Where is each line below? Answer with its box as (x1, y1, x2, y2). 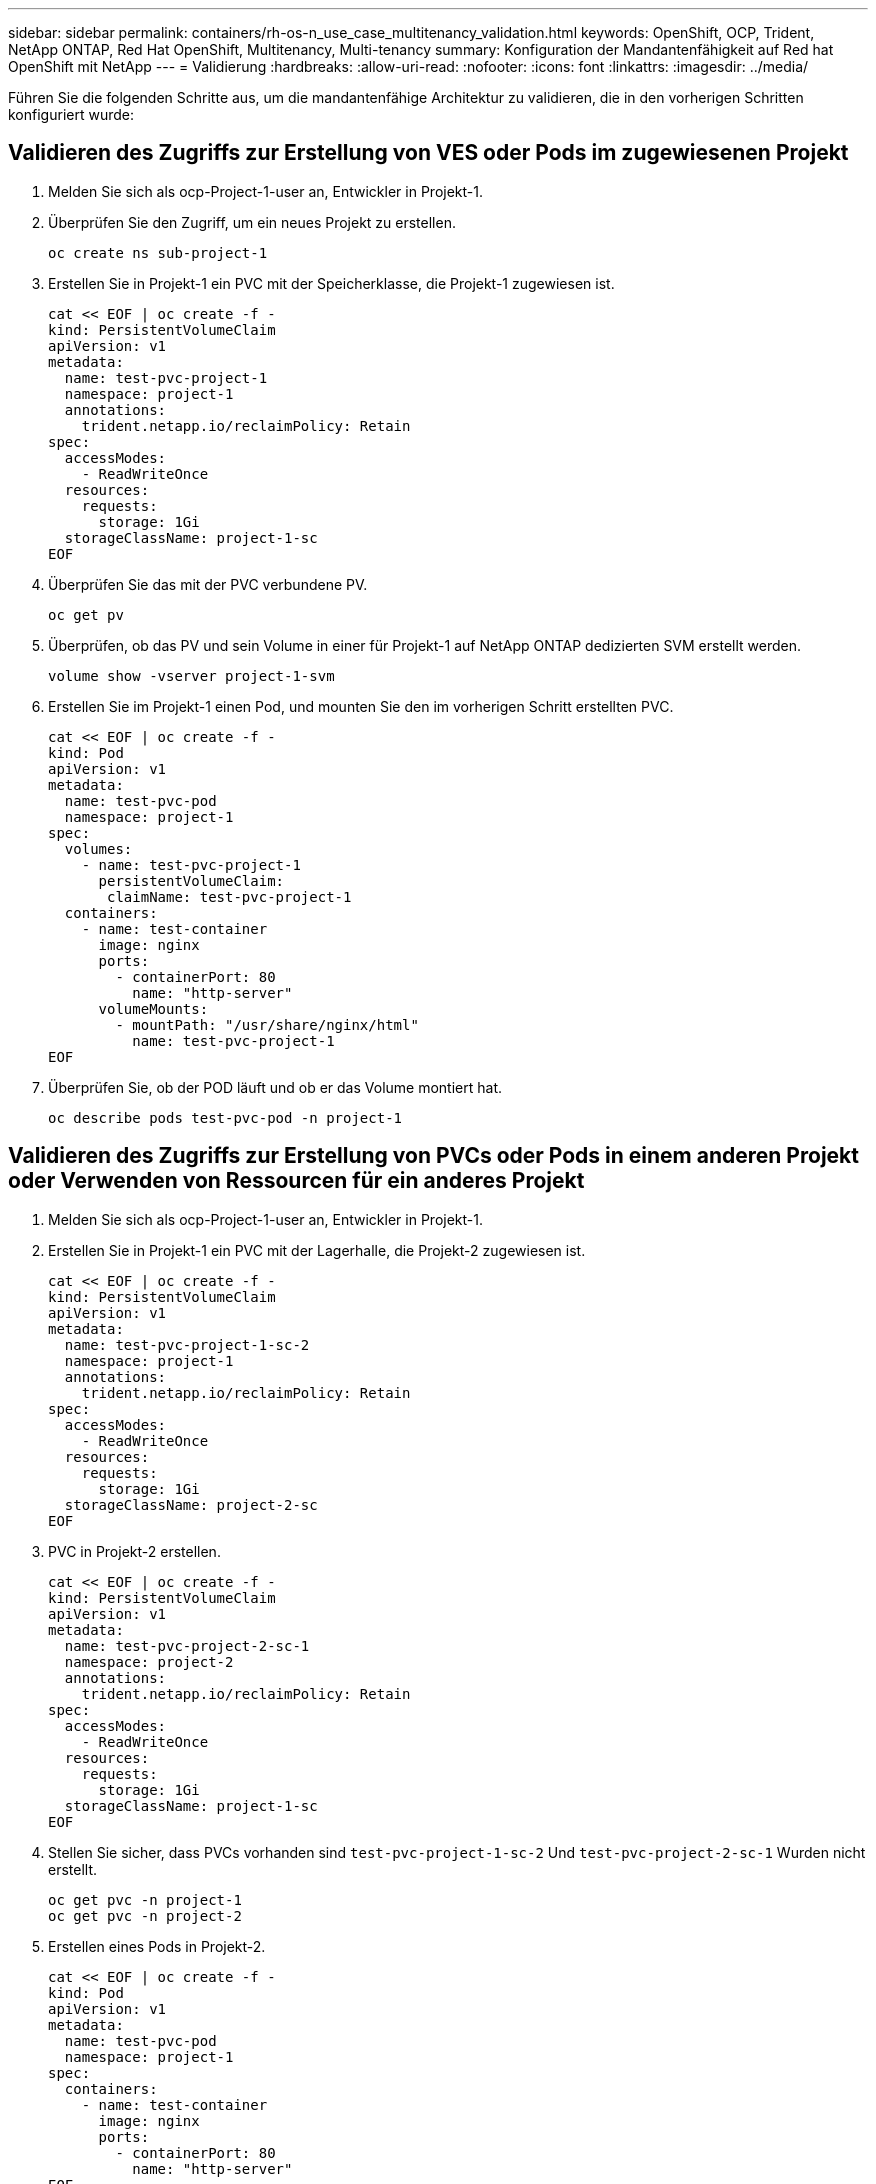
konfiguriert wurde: (8, 106, 134, 123)
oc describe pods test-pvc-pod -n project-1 (48, 1109, 403, 1126)
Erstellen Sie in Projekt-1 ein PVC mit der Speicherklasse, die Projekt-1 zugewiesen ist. (48, 274, 615, 292)
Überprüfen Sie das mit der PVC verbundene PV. (48, 575, 368, 593)
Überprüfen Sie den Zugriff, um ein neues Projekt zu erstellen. (48, 213, 456, 231)
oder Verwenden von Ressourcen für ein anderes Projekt (8, 1168, 585, 1194)
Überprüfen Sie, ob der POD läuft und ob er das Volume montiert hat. (48, 1078, 502, 1096)
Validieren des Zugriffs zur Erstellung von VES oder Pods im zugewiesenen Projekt (8, 140, 849, 166)
